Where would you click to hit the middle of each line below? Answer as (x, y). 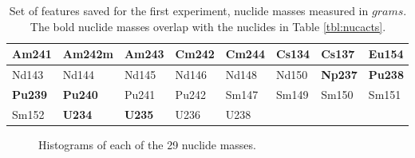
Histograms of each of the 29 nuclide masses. (147, 144)
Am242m (88, 54)
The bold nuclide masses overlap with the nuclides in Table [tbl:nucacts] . (208, 26)
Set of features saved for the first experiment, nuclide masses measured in (189, 10)
